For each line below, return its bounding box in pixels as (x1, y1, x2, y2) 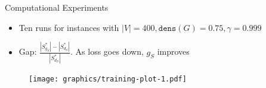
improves (157, 45, 190, 58)
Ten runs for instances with (18, 21, 119, 33)
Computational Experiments (5, 1, 109, 13)
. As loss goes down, (70, 45, 144, 58)
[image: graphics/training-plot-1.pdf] (29, 74, 187, 83)
